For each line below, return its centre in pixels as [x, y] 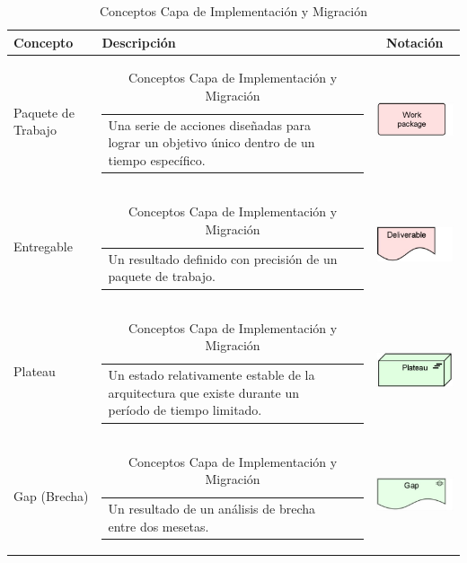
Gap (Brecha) [51, 496]
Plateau [35, 370]
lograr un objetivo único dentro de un [211, 142]
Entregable [43, 246]
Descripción [139, 42]
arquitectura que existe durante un [204, 392]
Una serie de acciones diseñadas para [209, 124]
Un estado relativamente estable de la [211, 375]
